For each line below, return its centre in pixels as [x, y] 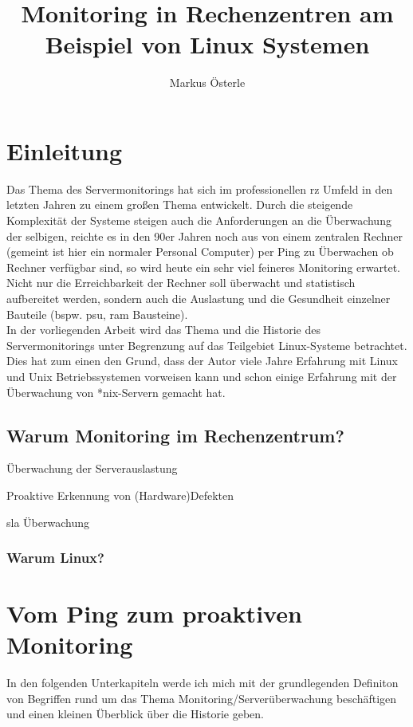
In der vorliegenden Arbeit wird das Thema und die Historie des [163, 330]
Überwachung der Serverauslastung [92, 468]
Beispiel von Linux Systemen [207, 44]
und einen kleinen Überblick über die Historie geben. [136, 714]
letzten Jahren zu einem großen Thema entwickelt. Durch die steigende [180, 204]
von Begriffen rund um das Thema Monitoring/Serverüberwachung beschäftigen [202, 698]
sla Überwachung [48, 522]
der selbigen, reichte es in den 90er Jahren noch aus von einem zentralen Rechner [205, 236]
